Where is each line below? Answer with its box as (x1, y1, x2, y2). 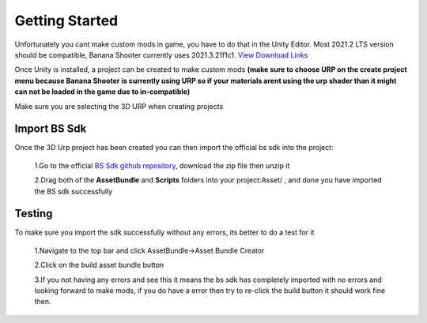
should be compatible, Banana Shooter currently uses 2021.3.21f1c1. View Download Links (14, 50, 308, 59)
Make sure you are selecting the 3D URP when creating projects (14, 101, 224, 111)
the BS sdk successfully (34, 186, 113, 196)
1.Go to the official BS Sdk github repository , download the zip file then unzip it (34, 160, 290, 170)
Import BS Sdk (14, 122, 87, 136)
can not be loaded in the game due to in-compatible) (14, 87, 191, 96)
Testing (14, 207, 53, 220)
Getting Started (14, 12, 119, 29)
